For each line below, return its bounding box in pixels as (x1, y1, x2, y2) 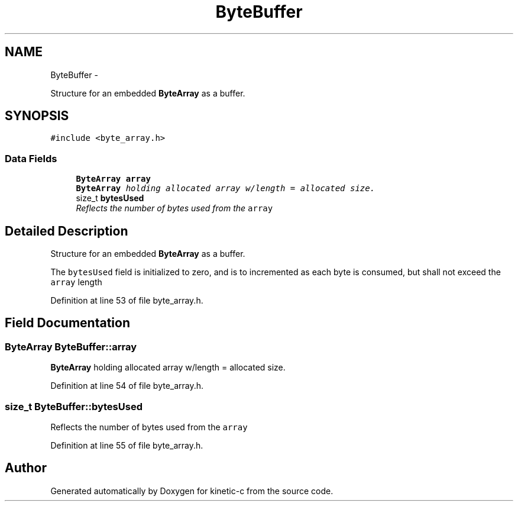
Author (5, 460, 47, 476)
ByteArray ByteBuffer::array (5, 340, 137, 353)
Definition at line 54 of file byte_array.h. (50, 381, 204, 391)
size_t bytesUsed (76, 193, 144, 204)
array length (50, 277, 102, 288)
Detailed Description (5, 223, 128, 239)
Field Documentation (5, 315, 130, 331)
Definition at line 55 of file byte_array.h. (50, 440, 203, 450)
